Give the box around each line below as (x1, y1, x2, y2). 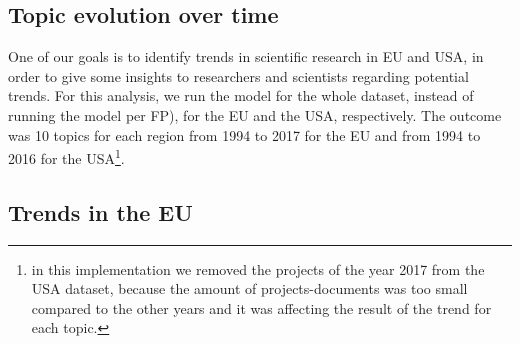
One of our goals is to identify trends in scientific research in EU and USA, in (8, 46, 484, 67)
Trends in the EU (8, 196, 193, 227)
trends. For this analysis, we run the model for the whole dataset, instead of (8, 85, 474, 106)
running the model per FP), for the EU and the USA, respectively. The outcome (8, 104, 502, 125)
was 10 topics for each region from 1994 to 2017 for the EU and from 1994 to (8, 124, 481, 145)
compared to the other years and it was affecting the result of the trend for (31, 297, 492, 318)
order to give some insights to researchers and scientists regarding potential (8, 65, 469, 86)
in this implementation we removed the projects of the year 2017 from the (31, 258, 485, 279)
